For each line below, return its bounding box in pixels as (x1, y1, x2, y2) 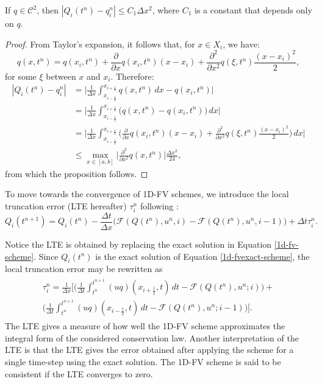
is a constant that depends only (195, 4, 312, 16)
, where (152, 4, 180, 16)
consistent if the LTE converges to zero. (5, 367, 153, 380)
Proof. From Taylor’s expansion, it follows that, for (5, 37, 195, 50)
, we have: (223, 37, 260, 50)
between (46, 69, 76, 82)
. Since (34, 250, 59, 262)
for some (5, 69, 37, 82)
